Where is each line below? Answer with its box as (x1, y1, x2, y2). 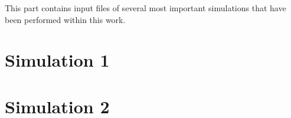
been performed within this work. (5, 13, 126, 25)
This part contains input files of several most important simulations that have (5, 2, 286, 14)
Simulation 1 (5, 48, 110, 72)
